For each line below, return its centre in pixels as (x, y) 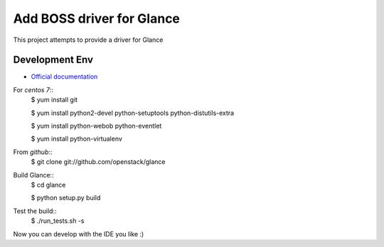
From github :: (33, 152)
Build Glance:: (33, 175)
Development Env (53, 60)
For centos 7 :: (33, 89)
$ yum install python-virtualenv (76, 139)
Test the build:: (35, 211)
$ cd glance (48, 185)
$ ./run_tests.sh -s (58, 221)
